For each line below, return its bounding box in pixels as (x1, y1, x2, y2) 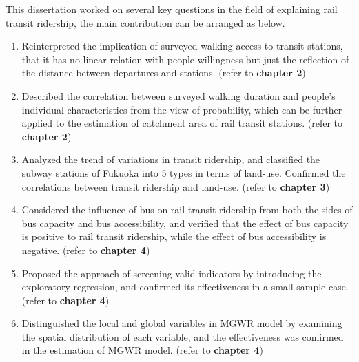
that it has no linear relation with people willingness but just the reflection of (21, 52, 349, 66)
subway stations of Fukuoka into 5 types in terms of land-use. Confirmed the (21, 165, 346, 180)
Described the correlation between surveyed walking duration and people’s (21, 88, 336, 103)
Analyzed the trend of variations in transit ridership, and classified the (21, 152, 320, 167)
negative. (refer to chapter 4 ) (21, 242, 150, 257)
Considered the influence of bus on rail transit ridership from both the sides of (21, 202, 353, 217)
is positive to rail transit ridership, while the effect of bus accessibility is (21, 229, 327, 244)
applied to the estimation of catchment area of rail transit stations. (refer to (21, 116, 343, 130)
